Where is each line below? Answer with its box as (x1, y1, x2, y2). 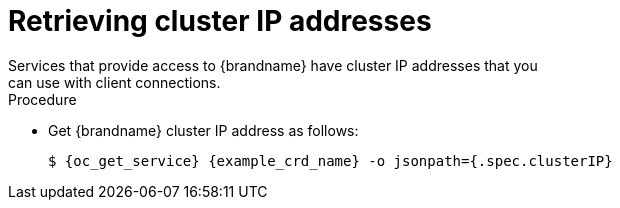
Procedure (8, 90, 77, 108)
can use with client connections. (8, 73, 221, 91)
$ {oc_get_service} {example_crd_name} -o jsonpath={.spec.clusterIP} (48, 152, 613, 169)
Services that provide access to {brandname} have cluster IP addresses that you (8, 56, 538, 74)
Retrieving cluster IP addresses (8, 4, 432, 38)
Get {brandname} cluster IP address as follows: (48, 121, 359, 139)
